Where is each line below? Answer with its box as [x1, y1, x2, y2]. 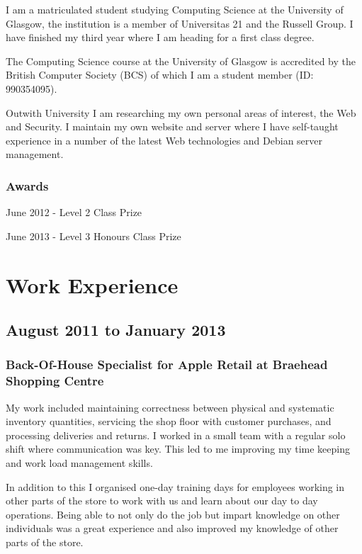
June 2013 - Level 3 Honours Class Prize [6, 228, 181, 243]
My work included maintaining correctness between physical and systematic [6, 400, 334, 414]
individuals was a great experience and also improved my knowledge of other [6, 521, 339, 536]
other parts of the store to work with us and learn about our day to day [6, 493, 318, 508]
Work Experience [6, 270, 179, 299]
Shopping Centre [6, 372, 104, 390]
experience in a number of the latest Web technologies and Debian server [6, 132, 323, 147]
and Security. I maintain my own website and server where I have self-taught [6, 119, 339, 134]
